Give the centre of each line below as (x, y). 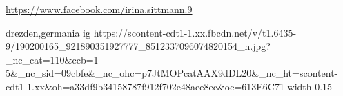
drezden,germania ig (48, 32)
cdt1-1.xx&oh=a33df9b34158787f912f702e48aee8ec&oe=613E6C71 (145, 86)
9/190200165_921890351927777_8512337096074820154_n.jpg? (138, 46)
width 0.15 (310, 86)
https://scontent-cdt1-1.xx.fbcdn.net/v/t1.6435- (195, 32)
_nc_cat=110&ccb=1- (54, 59)
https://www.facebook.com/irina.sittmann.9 (99, 9)
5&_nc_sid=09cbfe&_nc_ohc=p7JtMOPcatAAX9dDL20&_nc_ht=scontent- (172, 73)
